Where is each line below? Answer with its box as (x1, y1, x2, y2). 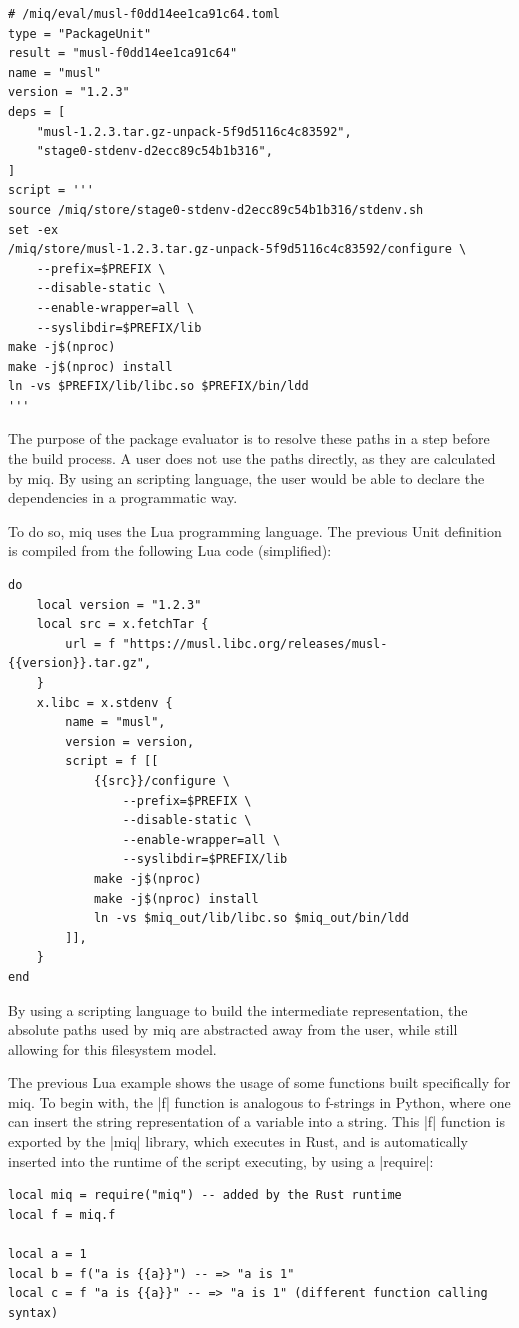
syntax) (8, 1305, 59, 1320)
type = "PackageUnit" (8, 26, 152, 41)
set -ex (8, 222, 59, 237)
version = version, (65, 734, 195, 749)
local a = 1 (8, 1247, 87, 1262)
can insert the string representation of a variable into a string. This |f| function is (8, 1111, 505, 1132)
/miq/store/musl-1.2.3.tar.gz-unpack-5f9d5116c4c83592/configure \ (8, 242, 467, 257)
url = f (65, 636, 116, 651)
